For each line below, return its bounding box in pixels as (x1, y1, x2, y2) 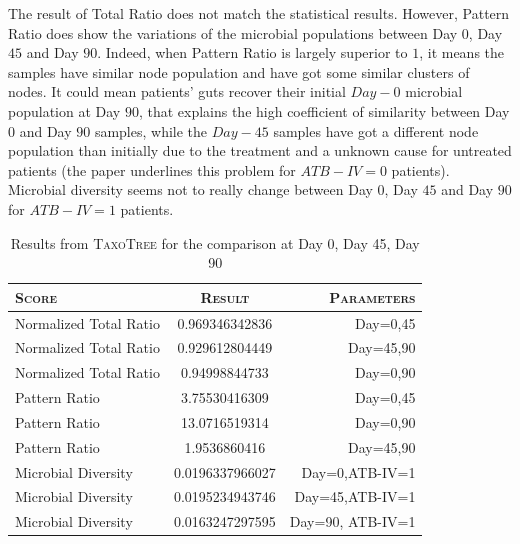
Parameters (329, 286, 416, 307)
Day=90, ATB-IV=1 (289, 511, 416, 532)
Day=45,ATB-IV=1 (294, 486, 416, 507)
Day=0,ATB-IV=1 (301, 461, 416, 482)
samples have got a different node (273, 120, 479, 141)
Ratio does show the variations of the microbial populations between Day (8, 22, 458, 43)
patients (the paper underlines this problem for (8, 159, 296, 180)
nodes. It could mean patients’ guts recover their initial (8, 81, 346, 102)
